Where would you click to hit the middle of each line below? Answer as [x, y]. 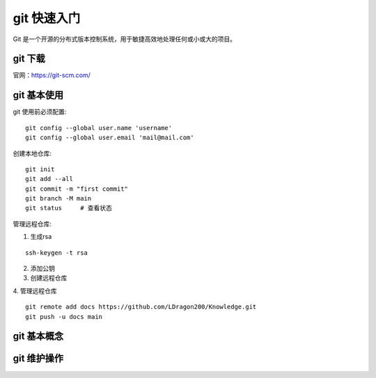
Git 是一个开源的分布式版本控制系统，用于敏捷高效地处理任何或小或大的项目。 [125, 39]
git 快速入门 [47, 18]
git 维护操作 [38, 359]
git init [40, 169]
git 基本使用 [38, 95]
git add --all [49, 179]
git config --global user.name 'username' [99, 128]
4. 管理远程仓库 [35, 291]
